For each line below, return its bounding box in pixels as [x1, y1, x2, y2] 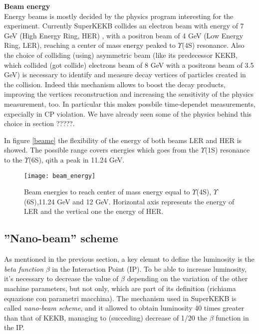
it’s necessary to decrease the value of [4, 273, 119, 284]
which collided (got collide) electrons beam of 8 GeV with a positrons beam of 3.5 [4, 59, 254, 70]
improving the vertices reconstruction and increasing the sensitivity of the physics [4, 89, 254, 99]
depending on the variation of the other [127, 273, 248, 284]
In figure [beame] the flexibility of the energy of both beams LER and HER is [4, 135, 242, 145]
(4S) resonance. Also [182, 40, 245, 50]
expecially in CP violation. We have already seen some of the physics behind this [4, 108, 252, 119]
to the [4, 154, 22, 165]
